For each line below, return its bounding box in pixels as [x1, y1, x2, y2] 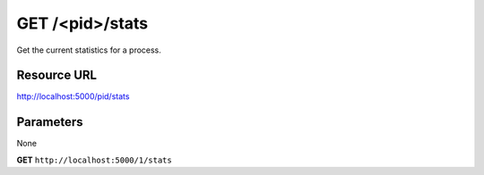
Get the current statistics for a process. [16, 45, 161, 55]
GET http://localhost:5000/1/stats [16, 154, 172, 165]
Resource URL [16, 68, 98, 83]
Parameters [16, 114, 83, 129]
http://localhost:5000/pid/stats [16, 91, 130, 102]
